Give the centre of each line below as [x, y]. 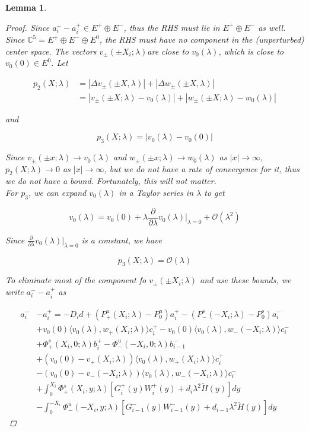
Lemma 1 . [26, 7]
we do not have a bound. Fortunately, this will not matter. [111, 181]
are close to [168, 51]
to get [214, 193]
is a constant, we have [122, 240]
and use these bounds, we [246, 280]
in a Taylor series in [156, 193]
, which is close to [251, 51]
